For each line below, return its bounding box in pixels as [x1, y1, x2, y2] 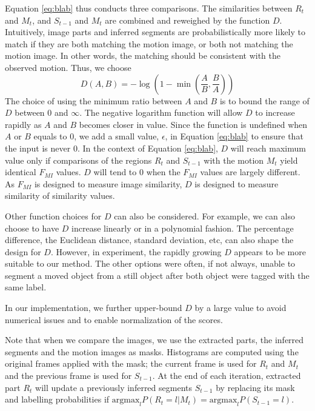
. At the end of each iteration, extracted [152, 369, 301, 382]
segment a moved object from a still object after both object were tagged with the [5, 269, 310, 281]
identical [5, 165, 36, 178]
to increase [255, 106, 295, 119]
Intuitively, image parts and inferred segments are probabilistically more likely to [5, 25, 306, 38]
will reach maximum [230, 141, 306, 154]
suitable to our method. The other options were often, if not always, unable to [5, 257, 296, 270]
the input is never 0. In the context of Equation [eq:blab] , [5, 141, 218, 154]
